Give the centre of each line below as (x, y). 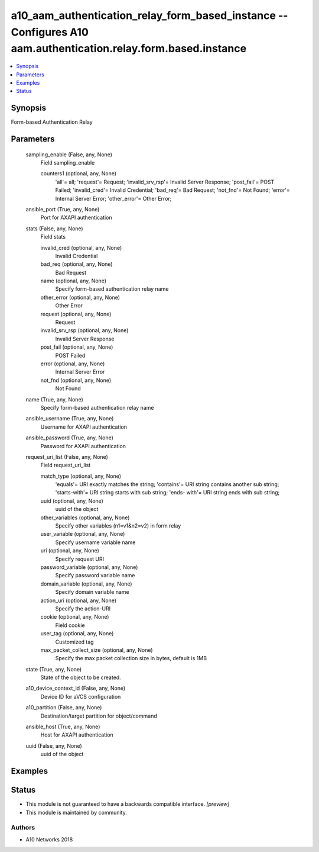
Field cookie (70, 625)
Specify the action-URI (83, 608)
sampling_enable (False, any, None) (69, 155)
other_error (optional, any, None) (80, 297)
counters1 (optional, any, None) (79, 173)
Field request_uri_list (66, 465)
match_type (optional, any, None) (81, 476)
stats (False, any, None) (54, 229)
